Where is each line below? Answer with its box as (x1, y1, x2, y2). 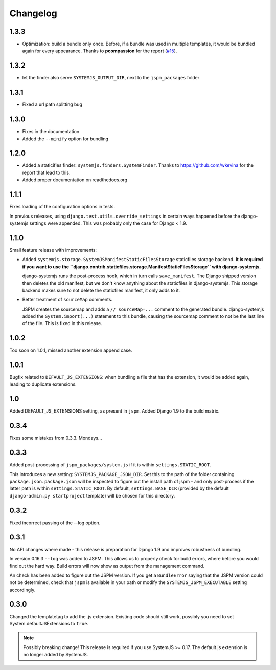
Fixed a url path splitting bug (22, 101, 83, 107)
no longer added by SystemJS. (23, 652, 88, 658)
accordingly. (9, 587, 36, 593)
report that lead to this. (22, 169, 71, 176)
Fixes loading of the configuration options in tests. (9, 204, 115, 210)
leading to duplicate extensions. (9, 381, 77, 387)
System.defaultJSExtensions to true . (9, 620, 89, 626)
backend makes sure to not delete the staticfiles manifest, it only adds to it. (22, 287, 180, 293)
